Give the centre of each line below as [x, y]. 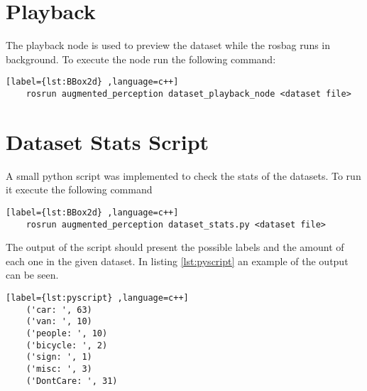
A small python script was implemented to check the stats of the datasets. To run [183, 175]
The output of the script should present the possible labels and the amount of [175, 247]
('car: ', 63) [59, 310]
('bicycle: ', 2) [67, 345]
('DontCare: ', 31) [72, 381]
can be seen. [32, 275]
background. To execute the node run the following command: [141, 59]
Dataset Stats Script [108, 141]
